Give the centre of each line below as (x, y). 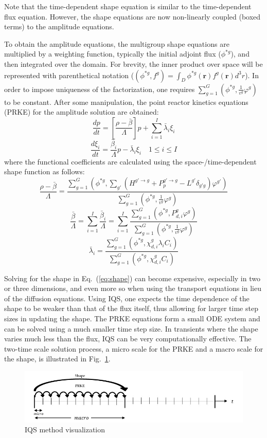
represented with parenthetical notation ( (69, 75)
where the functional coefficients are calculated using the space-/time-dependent (130, 161)
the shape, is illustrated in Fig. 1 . (57, 359)
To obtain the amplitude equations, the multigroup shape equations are (117, 43)
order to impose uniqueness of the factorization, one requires (100, 89)
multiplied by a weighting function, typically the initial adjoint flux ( (113, 54)
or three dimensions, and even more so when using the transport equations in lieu (133, 288)
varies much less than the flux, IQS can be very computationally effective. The (128, 339)
